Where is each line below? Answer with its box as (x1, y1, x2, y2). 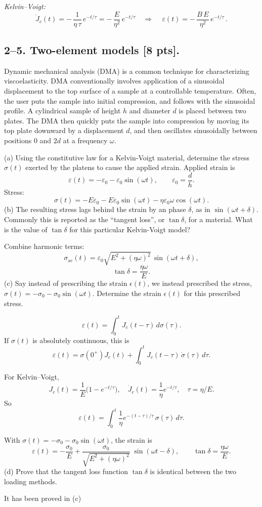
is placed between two (179, 105, 246, 116)
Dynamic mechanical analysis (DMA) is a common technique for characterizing (4, 65, 249, 76)
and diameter (129, 105, 170, 116)
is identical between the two (150, 466, 236, 476)
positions (4, 135, 32, 146)
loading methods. (4, 476, 57, 486)
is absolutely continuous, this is (32, 334, 129, 345)
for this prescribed (184, 288, 240, 299)
